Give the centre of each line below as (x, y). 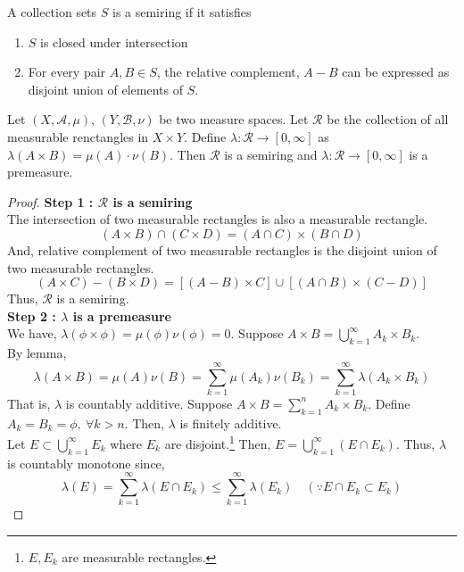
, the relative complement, (228, 72)
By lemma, (37, 353)
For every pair (67, 72)
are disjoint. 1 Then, (218, 442)
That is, (29, 403)
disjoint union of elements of (106, 89)
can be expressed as (396, 72)
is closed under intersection (114, 41)
